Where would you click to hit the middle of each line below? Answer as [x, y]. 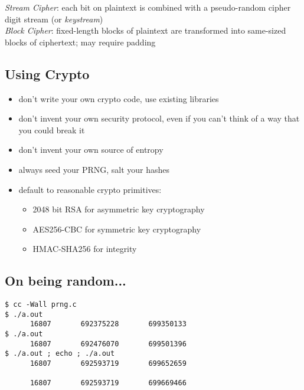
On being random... [66, 281]
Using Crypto [47, 73]
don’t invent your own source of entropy [91, 150]
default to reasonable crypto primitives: [90, 189]
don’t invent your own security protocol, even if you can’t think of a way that [159, 118]
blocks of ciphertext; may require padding [80, 42]
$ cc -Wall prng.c [41, 305]
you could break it [52, 130]
